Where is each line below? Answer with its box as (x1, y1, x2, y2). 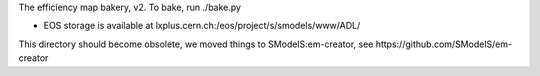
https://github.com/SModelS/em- (375, 38, 513, 50)
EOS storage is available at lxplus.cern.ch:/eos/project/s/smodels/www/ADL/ (43, 20, 361, 32)
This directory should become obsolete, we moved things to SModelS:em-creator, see (18, 38, 374, 50)
